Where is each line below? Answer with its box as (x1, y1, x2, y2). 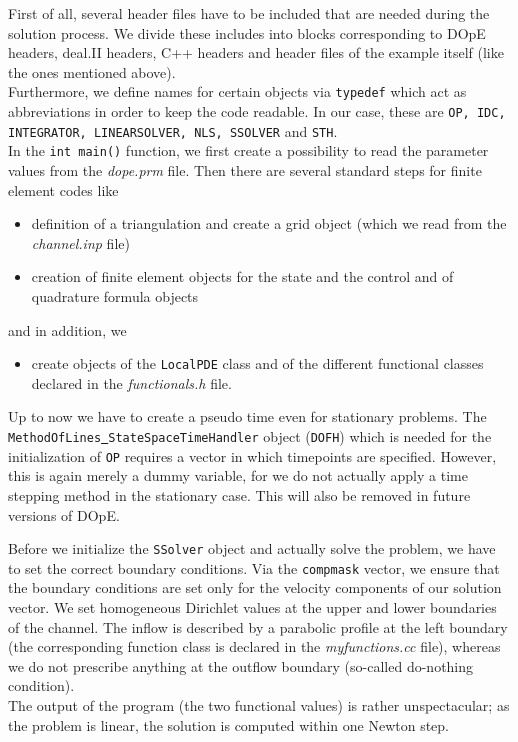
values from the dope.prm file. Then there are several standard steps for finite (8, 160, 482, 180)
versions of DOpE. (8, 504, 120, 525)
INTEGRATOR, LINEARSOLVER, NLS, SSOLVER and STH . (8, 120, 338, 141)
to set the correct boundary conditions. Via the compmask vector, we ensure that (8, 557, 500, 578)
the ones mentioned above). (8, 61, 176, 82)
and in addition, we (8, 319, 127, 340)
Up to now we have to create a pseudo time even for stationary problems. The (8, 406, 487, 427)
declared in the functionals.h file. (31, 372, 232, 393)
